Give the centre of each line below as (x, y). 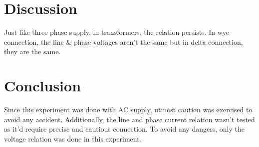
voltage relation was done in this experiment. (73, 138)
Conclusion (43, 86)
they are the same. (32, 51)
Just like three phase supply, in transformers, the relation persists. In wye (117, 32)
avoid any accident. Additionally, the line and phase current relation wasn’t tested (129, 119)
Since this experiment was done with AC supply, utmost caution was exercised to (128, 110)
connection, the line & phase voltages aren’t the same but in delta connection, (124, 41)
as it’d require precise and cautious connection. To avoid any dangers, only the (124, 129)
